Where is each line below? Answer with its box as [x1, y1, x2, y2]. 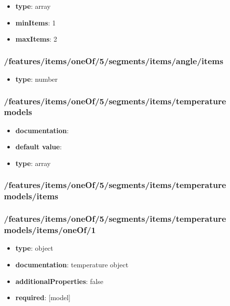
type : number [15, 74, 58, 84]
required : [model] [15, 292, 70, 303]
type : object [15, 243, 53, 253]
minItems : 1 [15, 17, 56, 27]
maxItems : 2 [15, 34, 57, 44]
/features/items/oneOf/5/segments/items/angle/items [4, 54, 224, 67]
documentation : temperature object [15, 259, 129, 270]
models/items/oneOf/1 [4, 224, 96, 236]
